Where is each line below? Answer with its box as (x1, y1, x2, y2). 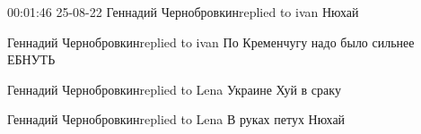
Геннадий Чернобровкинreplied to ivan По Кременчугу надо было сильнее (7, 32, 415, 51)
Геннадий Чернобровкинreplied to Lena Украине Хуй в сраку (7, 80, 341, 98)
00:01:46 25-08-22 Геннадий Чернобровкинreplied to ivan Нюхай (7, 3, 359, 21)
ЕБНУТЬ (7, 50, 56, 69)
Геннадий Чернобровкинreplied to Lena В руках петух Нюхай (7, 110, 346, 129)
